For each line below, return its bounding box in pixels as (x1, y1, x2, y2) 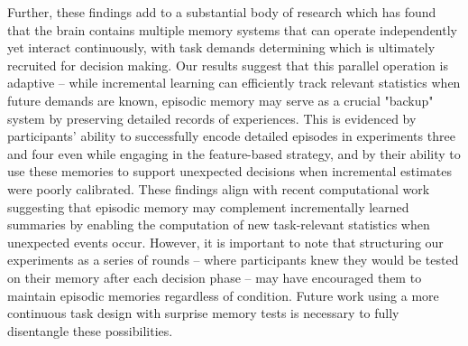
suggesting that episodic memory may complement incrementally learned (7, 197, 409, 216)
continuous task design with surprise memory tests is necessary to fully (7, 304, 399, 323)
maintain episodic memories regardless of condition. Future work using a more (7, 285, 439, 304)
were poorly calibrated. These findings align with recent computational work (7, 179, 430, 198)
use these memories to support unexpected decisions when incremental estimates (7, 162, 452, 181)
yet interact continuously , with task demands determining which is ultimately (7, 38, 436, 57)
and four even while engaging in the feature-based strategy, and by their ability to (7, 144, 461, 163)
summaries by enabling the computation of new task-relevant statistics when (7, 215, 430, 234)
